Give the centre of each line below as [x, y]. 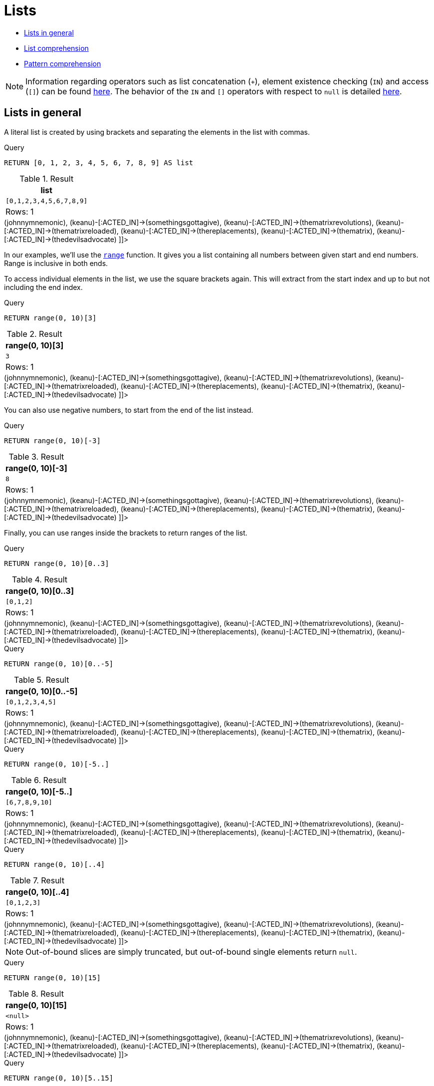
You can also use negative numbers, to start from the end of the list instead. [129, 410]
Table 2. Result [34, 334]
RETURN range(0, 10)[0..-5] [59, 664]
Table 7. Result [37, 880]
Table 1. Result [47, 178]
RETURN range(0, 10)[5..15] [59, 1078]
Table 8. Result [36, 993]
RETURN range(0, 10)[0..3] [57, 563]
